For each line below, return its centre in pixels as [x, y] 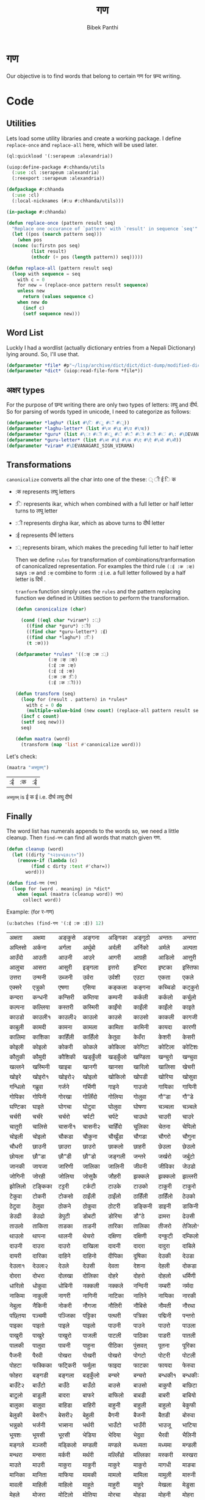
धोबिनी [65, 1286]
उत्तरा [15, 978]
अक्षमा [39, 938]
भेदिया [114, 1435]
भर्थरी [88, 1425]
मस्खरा [190, 1455]
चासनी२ [92, 1127]
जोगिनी [17, 1177]
